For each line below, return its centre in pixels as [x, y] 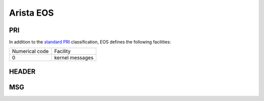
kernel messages [74, 58]
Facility [62, 51]
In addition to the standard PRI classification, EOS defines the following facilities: [90, 42]
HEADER [22, 71]
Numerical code [30, 51]
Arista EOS [31, 13]
